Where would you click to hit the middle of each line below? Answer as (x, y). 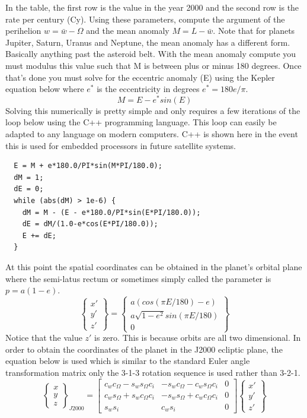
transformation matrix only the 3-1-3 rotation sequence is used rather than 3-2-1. (153, 372)
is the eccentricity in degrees (148, 89)
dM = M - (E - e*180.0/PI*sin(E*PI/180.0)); (111, 212)
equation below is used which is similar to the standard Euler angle (128, 361)
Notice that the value (44, 338)
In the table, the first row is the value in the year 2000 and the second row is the (152, 7)
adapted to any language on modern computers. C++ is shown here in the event (152, 134)
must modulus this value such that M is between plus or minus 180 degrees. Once (153, 65)
